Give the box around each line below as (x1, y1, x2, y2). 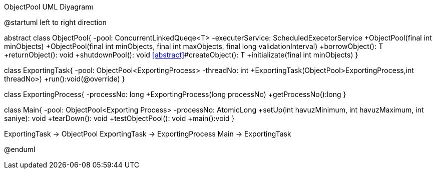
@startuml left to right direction (4, 18, 107, 26)
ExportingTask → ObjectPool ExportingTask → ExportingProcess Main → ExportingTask (4, 129, 291, 138)
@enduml (4, 145, 36, 153)
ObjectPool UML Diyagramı (4, 2, 93, 11)
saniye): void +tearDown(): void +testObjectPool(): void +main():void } (4, 114, 235, 122)
